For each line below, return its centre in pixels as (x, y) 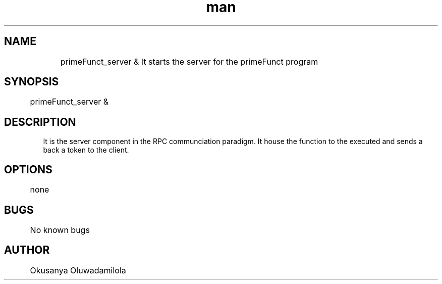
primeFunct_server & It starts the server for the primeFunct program (189, 61)
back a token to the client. (86, 150)
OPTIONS (28, 169)
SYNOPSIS (32, 82)
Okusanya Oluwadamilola (78, 270)
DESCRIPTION (40, 122)
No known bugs (60, 230)
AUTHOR (27, 250)
